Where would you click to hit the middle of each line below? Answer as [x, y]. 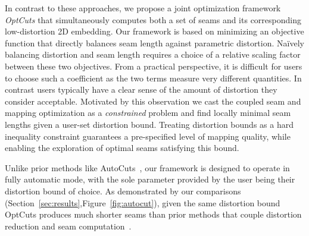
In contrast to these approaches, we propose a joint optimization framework [143, 8]
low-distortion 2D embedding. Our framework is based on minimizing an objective [154, 31]
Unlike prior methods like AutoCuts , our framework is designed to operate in [147, 167]
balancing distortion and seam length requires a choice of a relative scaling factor [153, 54]
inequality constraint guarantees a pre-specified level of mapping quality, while [148, 136]
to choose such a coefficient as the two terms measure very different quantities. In [153, 78]
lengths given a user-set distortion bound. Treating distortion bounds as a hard [149, 124]
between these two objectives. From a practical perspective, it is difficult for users [154, 66]
